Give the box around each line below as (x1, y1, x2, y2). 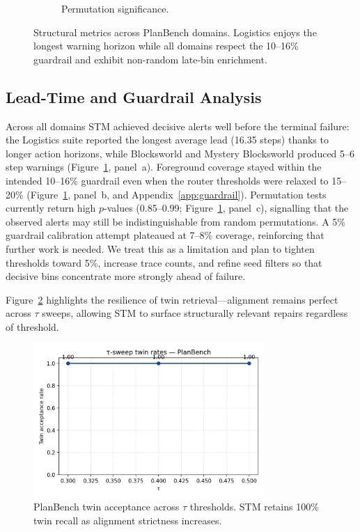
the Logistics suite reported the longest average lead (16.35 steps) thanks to (6, 132, 329, 147)
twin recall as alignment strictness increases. (33, 513, 222, 527)
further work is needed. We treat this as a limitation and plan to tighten (6, 241, 315, 256)
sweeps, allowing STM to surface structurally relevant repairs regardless (42, 306, 348, 320)
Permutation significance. (61, 1, 169, 15)
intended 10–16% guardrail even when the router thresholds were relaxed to (6, 173, 329, 187)
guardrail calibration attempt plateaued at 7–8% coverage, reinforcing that (6, 228, 324, 242)
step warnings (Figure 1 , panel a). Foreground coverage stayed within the (6, 159, 322, 174)
